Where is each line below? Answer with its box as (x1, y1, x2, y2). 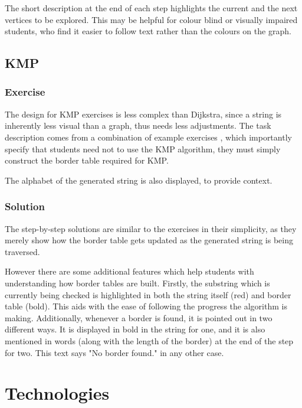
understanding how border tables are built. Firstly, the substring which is (5, 276, 270, 289)
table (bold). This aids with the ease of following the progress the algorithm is (5, 300, 287, 312)
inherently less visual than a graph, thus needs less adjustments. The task (5, 119, 271, 132)
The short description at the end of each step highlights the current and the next (5, 2, 298, 14)
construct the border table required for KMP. (5, 154, 169, 167)
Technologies (5, 381, 110, 405)
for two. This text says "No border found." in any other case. (5, 346, 224, 358)
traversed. (5, 245, 40, 257)
